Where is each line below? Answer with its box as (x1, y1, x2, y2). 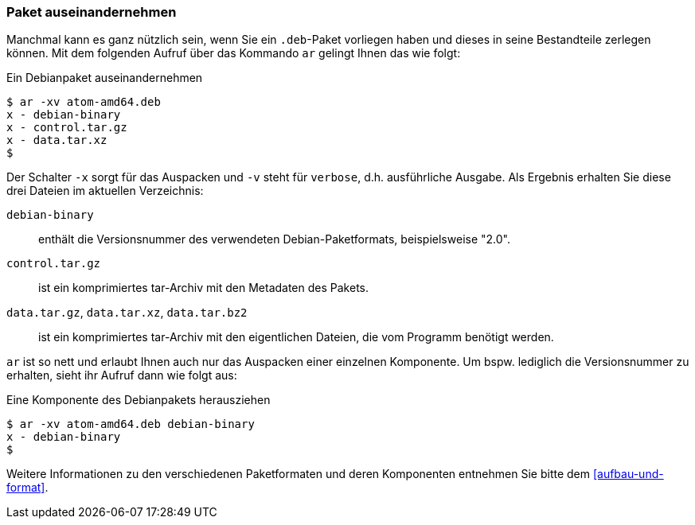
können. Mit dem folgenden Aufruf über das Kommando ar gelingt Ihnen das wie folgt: (6, 46, 461, 60)
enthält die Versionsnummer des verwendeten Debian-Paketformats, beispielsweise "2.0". (38, 232, 510, 247)
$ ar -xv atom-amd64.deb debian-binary (6, 418, 255, 431)
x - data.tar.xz (6, 134, 107, 147)
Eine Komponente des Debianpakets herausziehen (6, 393, 271, 407)
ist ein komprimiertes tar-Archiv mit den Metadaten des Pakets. (38, 281, 369, 295)
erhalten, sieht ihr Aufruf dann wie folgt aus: (6, 368, 237, 383)
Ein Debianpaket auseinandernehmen (6, 71, 203, 85)
